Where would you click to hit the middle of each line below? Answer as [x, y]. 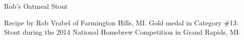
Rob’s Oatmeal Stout [36, 6]
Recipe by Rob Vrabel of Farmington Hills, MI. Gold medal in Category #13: [121, 22]
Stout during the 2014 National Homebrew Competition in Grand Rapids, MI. [122, 32]
